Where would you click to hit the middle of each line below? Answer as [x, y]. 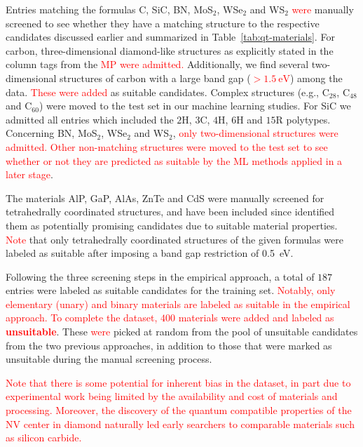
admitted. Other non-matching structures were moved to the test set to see [167, 146]
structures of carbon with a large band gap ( [155, 78]
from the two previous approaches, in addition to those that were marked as [169, 345]
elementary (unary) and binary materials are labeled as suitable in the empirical [178, 303]
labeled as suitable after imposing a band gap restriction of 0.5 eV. [150, 253]
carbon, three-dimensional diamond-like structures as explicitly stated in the [170, 50]
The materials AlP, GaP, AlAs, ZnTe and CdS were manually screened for [165, 198]
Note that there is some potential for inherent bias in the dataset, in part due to [178, 382]
